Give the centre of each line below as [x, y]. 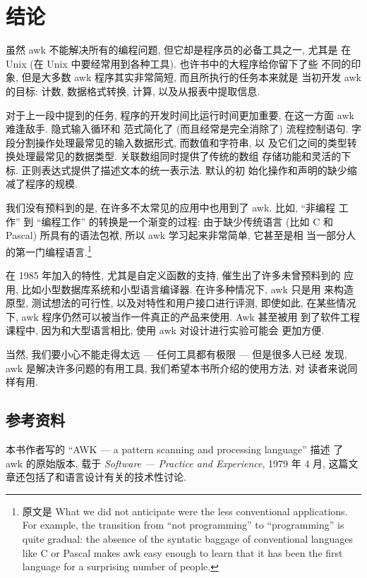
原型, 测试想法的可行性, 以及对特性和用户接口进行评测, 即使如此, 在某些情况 [181, 303]
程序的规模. [51, 184]
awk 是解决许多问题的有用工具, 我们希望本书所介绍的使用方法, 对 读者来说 [177, 368]
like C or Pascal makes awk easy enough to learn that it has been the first [182, 552]
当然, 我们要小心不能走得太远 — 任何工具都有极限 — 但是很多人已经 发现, [176, 354]
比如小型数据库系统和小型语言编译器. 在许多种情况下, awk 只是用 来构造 [188, 289]
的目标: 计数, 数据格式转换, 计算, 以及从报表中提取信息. [133, 91]
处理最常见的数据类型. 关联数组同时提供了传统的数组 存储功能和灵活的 [178, 156]
